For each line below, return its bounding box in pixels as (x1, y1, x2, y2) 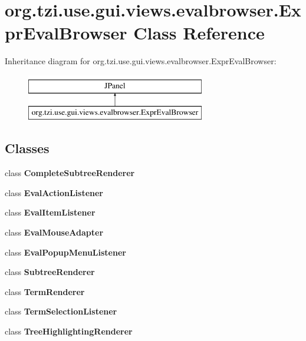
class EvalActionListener (5, 186, 103, 198)
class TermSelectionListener (5, 305, 117, 317)
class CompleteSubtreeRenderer (5, 167, 135, 179)
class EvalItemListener (5, 206, 96, 218)
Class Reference (133, 21, 265, 45)
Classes (5, 139, 50, 157)
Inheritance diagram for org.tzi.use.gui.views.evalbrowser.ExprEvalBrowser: (5, 55, 277, 67)
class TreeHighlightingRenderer (5, 325, 133, 337)
